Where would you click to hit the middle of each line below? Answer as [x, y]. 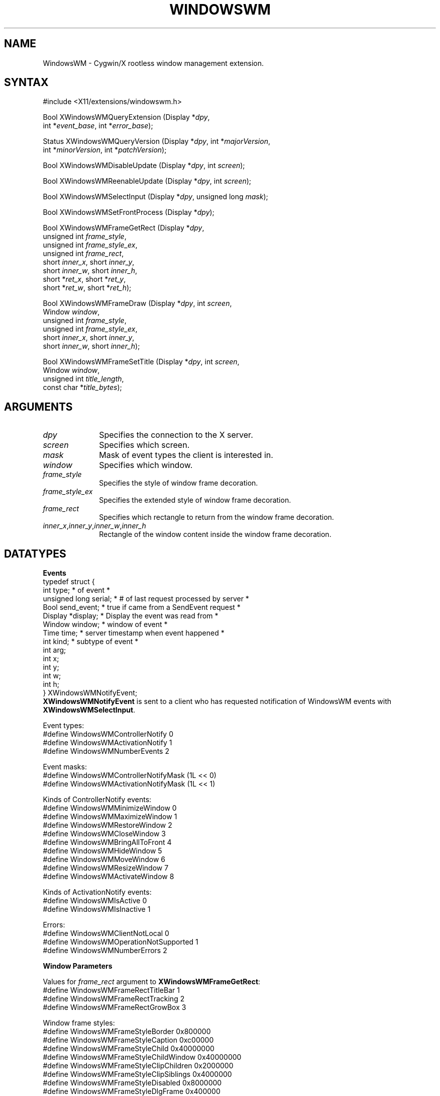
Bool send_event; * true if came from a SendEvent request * [142, 607]
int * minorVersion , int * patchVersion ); [105, 150]
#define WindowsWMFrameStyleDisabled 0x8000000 [132, 1083]
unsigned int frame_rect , [83, 254]
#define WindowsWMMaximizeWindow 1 [110, 817]
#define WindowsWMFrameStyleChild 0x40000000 [129, 1049]
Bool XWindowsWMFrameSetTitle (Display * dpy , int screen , [141, 362]
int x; [51, 659]
